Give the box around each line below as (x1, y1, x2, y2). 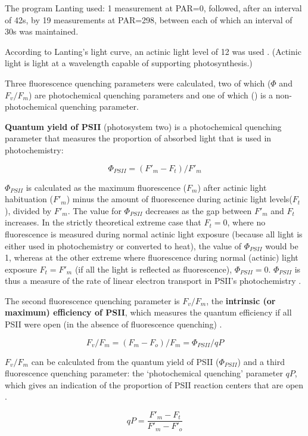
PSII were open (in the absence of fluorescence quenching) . (5, 318, 222, 330)
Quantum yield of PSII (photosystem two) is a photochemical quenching (5, 120, 282, 132)
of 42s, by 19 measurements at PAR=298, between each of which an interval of (5, 13, 293, 26)
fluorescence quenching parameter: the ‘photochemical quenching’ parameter (5, 367, 283, 379)
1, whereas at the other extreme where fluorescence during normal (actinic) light (5, 251, 298, 264)
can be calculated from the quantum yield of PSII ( (31, 355, 219, 367)
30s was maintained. (5, 25, 79, 38)
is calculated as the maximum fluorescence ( (26, 181, 187, 193)
